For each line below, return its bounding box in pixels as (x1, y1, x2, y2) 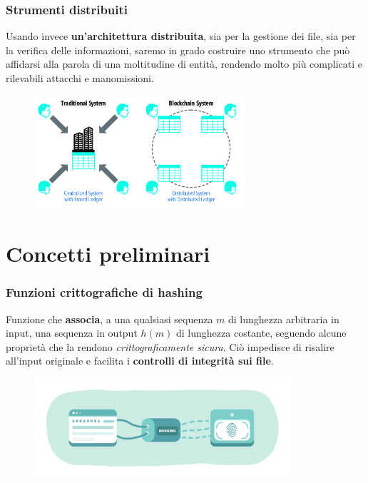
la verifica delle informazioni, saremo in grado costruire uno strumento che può (6, 42, 350, 57)
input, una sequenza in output (6, 325, 138, 340)
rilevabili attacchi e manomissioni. (6, 71, 154, 85)
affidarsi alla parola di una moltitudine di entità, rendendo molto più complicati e (6, 56, 362, 71)
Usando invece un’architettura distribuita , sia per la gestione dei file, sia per (6, 29, 356, 44)
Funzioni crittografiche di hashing (6, 283, 203, 301)
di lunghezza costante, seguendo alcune (176, 325, 347, 340)
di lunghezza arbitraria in (228, 311, 339, 326)
